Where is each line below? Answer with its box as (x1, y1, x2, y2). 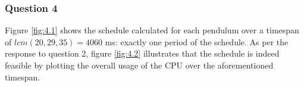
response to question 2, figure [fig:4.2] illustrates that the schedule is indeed (5, 47, 280, 60)
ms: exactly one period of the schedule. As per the (105, 35, 289, 48)
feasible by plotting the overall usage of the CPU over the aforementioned (5, 59, 274, 71)
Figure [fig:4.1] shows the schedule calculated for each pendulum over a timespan (5, 24, 299, 36)
